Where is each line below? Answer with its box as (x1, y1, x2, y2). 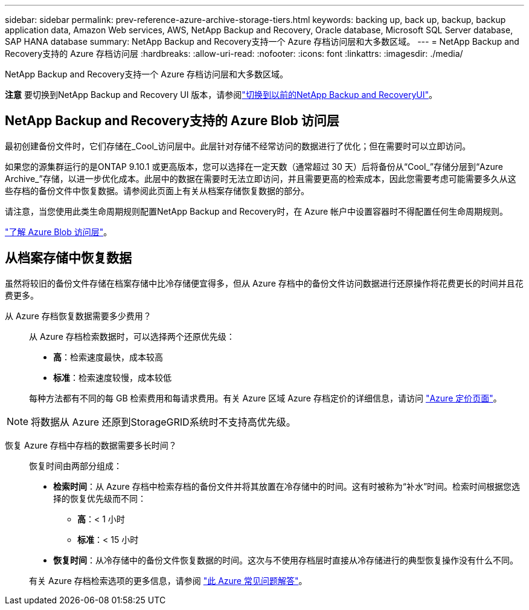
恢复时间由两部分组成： (29, 460, 122, 471)
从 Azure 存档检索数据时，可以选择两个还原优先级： (29, 331, 235, 342)
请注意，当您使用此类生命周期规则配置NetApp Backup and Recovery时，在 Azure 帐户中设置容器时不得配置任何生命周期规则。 (5, 206, 508, 216)
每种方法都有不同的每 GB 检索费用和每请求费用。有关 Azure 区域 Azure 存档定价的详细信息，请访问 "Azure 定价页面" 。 (29, 392, 502, 403)
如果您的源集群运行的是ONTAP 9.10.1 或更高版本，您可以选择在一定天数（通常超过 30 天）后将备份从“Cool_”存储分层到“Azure (5, 161, 503, 172)
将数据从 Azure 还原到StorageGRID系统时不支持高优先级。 (31, 415, 296, 428)
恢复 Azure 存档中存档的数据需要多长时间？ (5, 440, 177, 450)
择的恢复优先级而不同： (53, 493, 146, 504)
